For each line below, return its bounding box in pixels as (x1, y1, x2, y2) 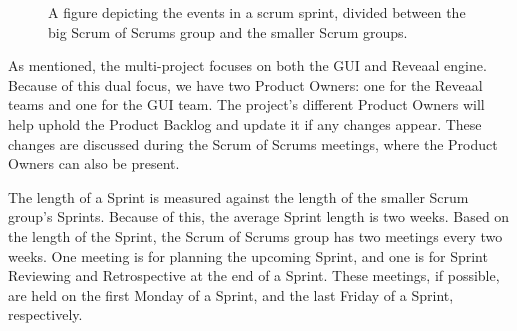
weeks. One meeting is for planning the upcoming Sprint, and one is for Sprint (8, 245, 488, 266)
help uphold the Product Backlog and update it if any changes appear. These (8, 113, 482, 134)
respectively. (8, 304, 83, 325)
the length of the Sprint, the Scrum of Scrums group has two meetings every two (8, 225, 503, 246)
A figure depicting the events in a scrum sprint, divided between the (48, 2, 466, 22)
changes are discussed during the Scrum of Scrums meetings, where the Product (8, 133, 498, 154)
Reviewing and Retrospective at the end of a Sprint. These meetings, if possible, (8, 265, 500, 286)
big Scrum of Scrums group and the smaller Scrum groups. (48, 21, 408, 42)
